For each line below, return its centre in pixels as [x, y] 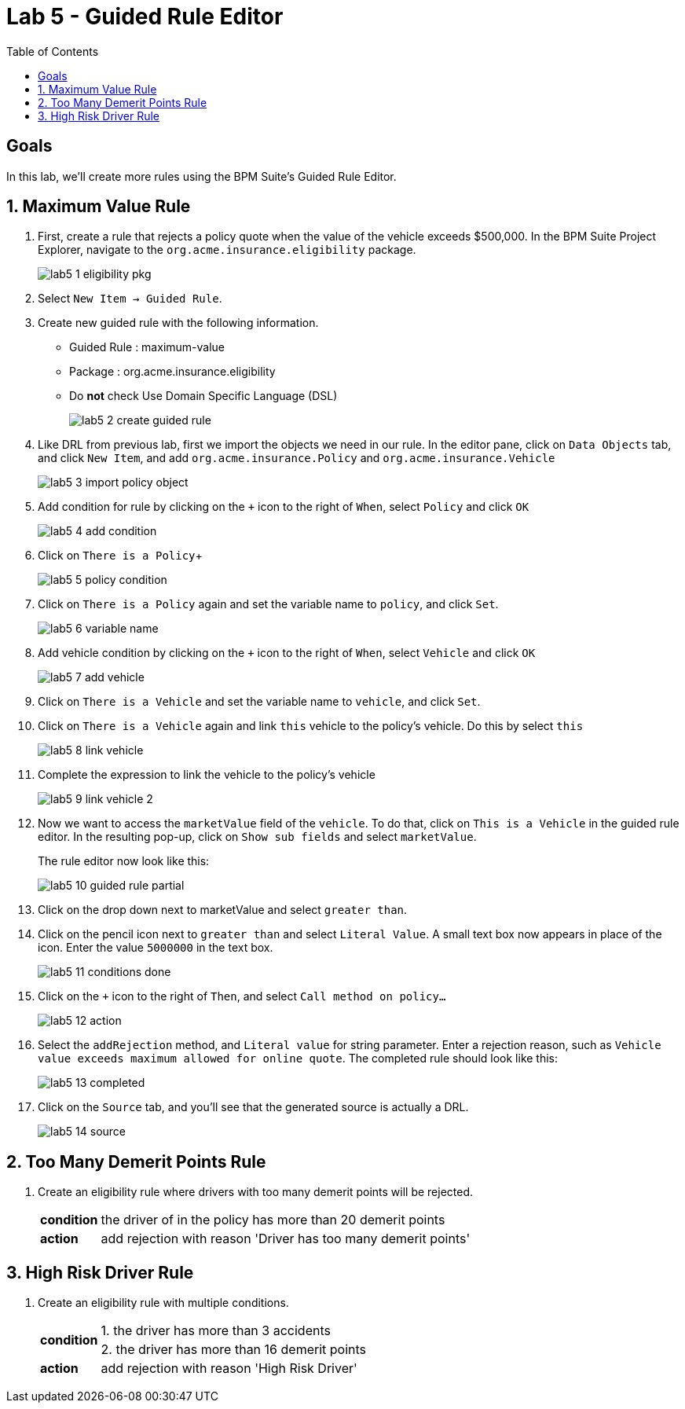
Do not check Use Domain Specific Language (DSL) [203, 396]
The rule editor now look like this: [124, 861]
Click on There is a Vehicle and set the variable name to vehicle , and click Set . [259, 702]
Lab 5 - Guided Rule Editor [145, 17]
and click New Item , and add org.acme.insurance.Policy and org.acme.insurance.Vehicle [297, 458]
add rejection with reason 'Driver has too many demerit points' [286, 1239]
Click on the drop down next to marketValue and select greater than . [223, 910]
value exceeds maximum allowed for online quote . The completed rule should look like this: [298, 1059]
